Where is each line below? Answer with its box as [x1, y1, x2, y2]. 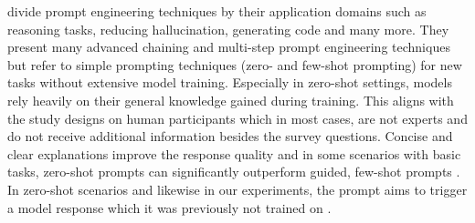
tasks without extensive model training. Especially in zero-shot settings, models [7, 73, 452, 92]
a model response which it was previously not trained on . [7, 198, 332, 217]
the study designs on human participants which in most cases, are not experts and [7, 108, 468, 127]
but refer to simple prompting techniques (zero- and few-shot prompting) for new [7, 55, 462, 74]
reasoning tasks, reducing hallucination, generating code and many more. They [7, 19, 449, 38]
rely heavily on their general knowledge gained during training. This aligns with [7, 90, 454, 109]
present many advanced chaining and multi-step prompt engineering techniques [7, 37, 450, 56]
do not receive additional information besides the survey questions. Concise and [7, 127, 453, 146]
